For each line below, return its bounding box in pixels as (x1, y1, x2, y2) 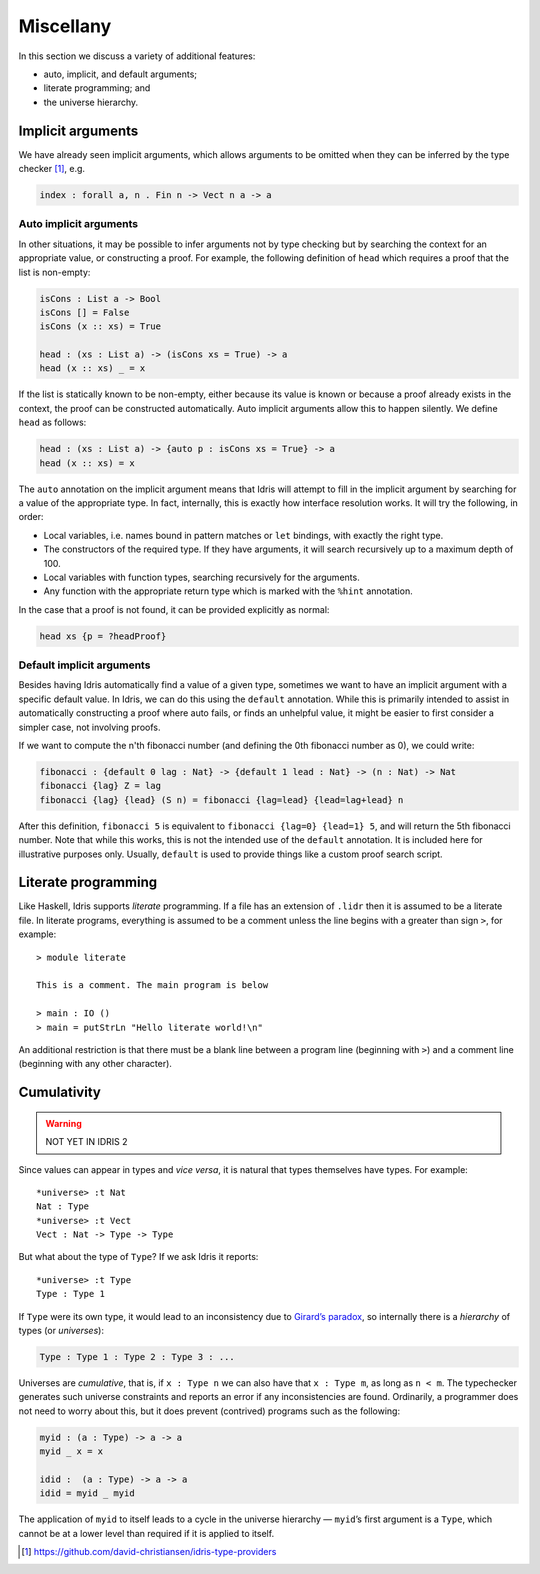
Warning (45, 1117, 82, 1129)
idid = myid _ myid (39, 1488, 135, 1499)
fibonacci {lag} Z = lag (39, 780, 162, 792)
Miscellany (18, 15, 112, 37)
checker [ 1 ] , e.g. (18, 163, 85, 175)
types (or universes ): (18, 1325, 105, 1337)
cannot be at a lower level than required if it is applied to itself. (18, 1527, 275, 1539)
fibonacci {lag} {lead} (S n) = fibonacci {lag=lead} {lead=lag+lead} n (39, 794, 404, 805)
